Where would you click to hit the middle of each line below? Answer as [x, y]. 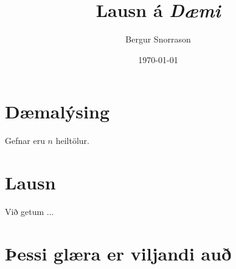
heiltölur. [72, 141]
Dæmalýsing [57, 111]
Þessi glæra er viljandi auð [118, 253]
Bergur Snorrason [158, 39]
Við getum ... [29, 211]
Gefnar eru [25, 141]
